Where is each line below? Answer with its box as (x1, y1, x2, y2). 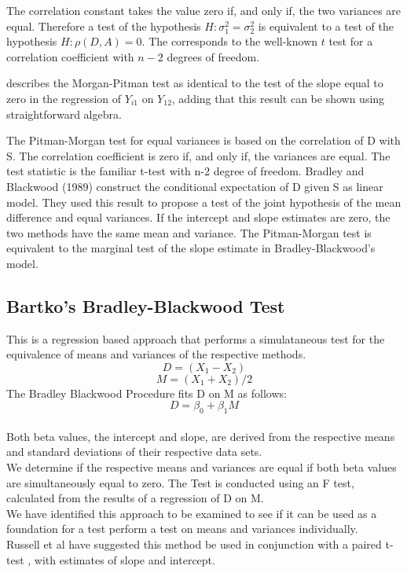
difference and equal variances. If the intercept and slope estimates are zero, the (6, 209, 390, 226)
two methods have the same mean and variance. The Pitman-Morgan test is (6, 224, 372, 241)
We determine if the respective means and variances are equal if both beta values (6, 459, 397, 476)
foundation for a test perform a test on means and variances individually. (6, 520, 358, 537)
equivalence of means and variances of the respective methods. (6, 346, 306, 362)
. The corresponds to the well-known (141, 33, 318, 50)
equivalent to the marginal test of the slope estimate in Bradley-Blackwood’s (6, 240, 376, 256)
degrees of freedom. (167, 48, 260, 64)
